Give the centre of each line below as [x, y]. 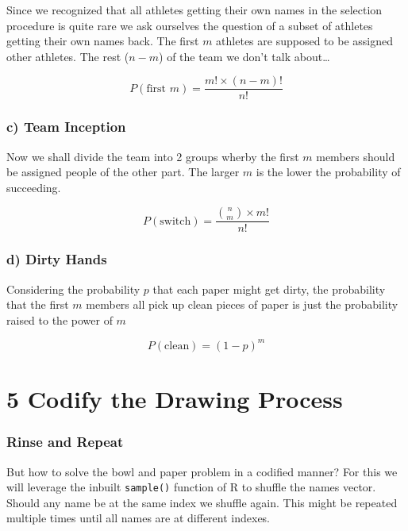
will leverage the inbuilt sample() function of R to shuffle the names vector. [191, 487]
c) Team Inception [66, 127]
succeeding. [34, 187]
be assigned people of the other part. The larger [123, 172]
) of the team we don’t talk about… [244, 56]
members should [356, 156]
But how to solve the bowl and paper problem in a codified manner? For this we [202, 471]
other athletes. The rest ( [68, 56]
